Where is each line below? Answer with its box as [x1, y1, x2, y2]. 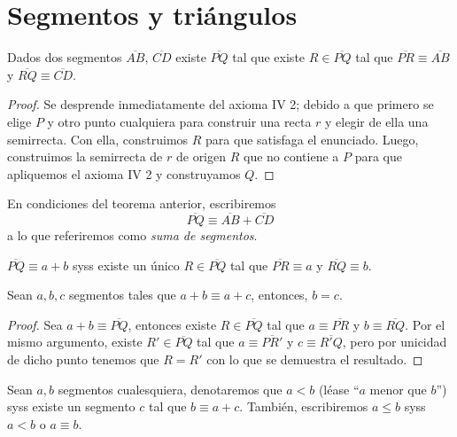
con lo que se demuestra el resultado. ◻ [206, 350, 423, 369]
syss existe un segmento [7, 397, 136, 416]
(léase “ [318, 379, 360, 398]
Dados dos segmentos [7, 48, 122, 66]
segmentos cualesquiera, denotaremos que [58, 379, 283, 398]
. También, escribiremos [239, 397, 368, 416]
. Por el [405, 315, 445, 333]
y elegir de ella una [325, 112, 429, 130]
